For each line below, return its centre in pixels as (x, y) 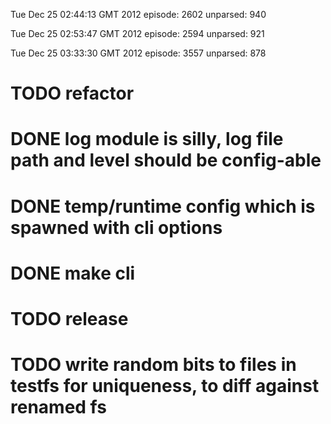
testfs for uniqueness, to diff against (165, 386)
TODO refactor (72, 93)
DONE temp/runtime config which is (163, 206)
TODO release (69, 318)
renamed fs (58, 407)
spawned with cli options (116, 227)
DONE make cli (73, 273)
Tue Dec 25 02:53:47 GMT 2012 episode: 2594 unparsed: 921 (137, 33)
